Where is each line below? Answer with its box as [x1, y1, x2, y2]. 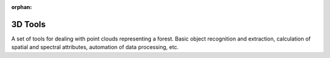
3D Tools [11, 19, 46, 30]
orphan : [11, 4, 32, 10]
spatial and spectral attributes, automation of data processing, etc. [11, 43, 179, 51]
